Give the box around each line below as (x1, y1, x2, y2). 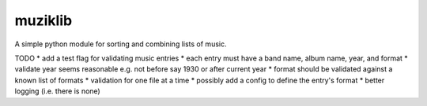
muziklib (14, 12, 73, 29)
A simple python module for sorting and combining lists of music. (14, 39, 227, 49)
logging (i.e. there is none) (14, 86, 100, 96)
